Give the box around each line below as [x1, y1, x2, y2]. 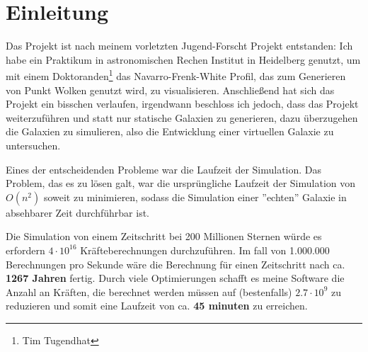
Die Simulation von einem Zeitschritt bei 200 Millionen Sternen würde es [6, 229, 322, 244]
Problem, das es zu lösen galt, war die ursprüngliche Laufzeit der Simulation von [6, 176, 356, 191]
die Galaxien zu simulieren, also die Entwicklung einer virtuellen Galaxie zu [6, 124, 334, 139]
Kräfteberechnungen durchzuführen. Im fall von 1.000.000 [80, 242, 330, 257]
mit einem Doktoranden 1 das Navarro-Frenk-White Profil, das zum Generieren [6, 67, 346, 83]
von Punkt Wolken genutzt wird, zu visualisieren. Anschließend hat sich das [6, 82, 335, 97]
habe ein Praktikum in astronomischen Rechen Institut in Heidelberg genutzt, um [6, 52, 361, 67]
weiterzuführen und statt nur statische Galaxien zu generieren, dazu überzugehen [6, 110, 358, 125]
